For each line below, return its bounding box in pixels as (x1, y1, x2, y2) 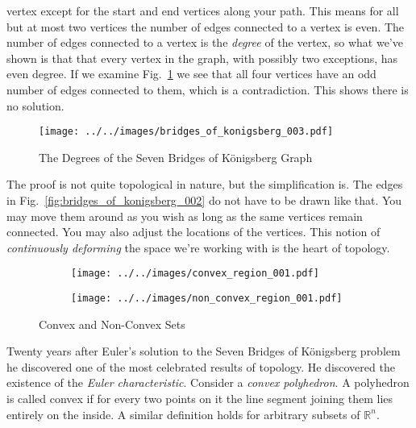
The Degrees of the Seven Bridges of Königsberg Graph (39, 148, 313, 165)
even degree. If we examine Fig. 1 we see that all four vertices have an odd (6, 65, 376, 82)
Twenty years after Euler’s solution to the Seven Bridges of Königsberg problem (6, 343, 401, 359)
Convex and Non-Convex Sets (39, 315, 185, 332)
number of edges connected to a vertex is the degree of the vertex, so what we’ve (6, 34, 403, 51)
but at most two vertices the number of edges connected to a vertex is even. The (6, 18, 405, 35)
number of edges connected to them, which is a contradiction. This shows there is (6, 81, 409, 98)
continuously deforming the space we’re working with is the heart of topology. (6, 239, 390, 256)
